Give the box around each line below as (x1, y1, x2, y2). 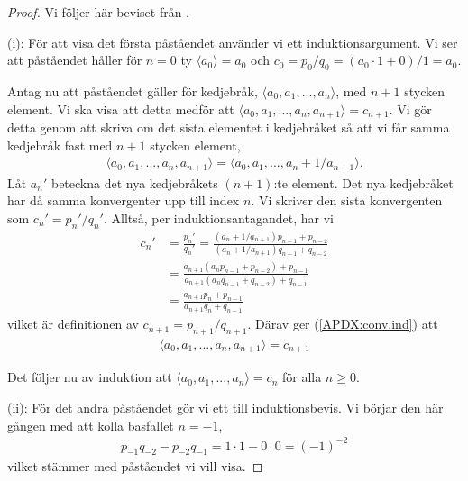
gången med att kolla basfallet (7, 415, 174, 434)
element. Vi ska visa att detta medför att (7, 99, 234, 118)
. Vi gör (389, 99, 432, 118)
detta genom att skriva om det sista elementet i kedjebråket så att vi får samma (7, 118, 450, 137)
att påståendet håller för (7, 50, 142, 69)
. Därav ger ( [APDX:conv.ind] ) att (247, 314, 438, 333)
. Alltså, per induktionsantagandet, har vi (103, 208, 334, 227)
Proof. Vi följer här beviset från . (7, 3, 190, 21)
